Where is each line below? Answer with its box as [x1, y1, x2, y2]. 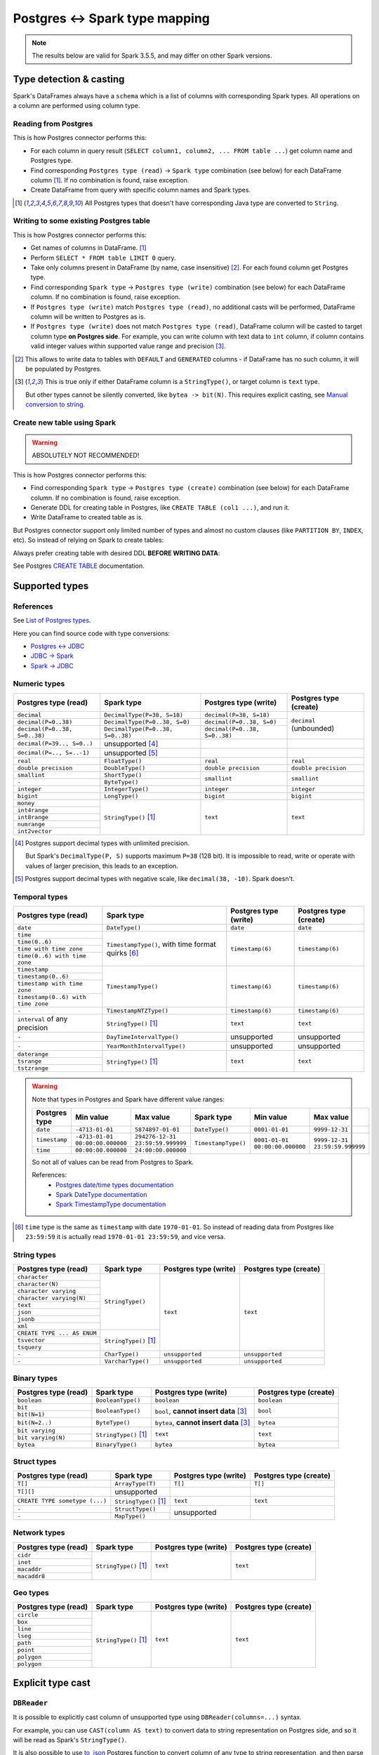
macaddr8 [17, 1572, 46, 1579]
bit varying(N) [17, 1434, 66, 1442]
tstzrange [17, 1064, 49, 1072]
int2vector [17, 827, 53, 835]
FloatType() [104, 757, 142, 764]
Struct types [13, 1457, 57, 1466]
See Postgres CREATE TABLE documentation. [13, 562, 145, 570]
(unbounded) [291, 724, 335, 734]
